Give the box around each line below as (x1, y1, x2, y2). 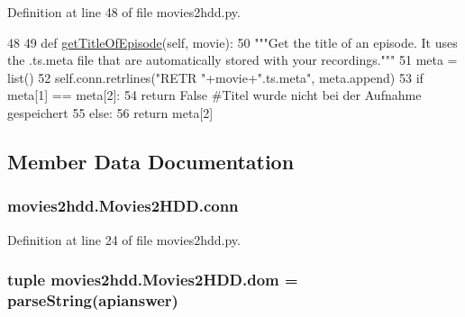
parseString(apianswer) (7, 289, 178, 311)
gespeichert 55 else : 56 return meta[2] (7, 103, 214, 122)
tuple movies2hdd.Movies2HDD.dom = (7, 268, 298, 291)
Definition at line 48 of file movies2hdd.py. (7, 3, 241, 21)
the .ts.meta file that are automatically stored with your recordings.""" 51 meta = (7, 50, 458, 69)
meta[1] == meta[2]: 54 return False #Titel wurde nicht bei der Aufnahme (7, 86, 422, 104)
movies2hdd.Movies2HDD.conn (7, 195, 239, 217)
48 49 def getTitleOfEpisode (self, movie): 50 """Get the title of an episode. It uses (7, 32, 458, 51)
